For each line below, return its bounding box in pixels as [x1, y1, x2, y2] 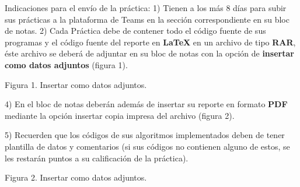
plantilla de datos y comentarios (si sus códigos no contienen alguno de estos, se [5, 140, 290, 152]
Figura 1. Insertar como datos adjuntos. [5, 78, 147, 90]
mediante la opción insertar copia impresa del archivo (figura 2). [5, 109, 235, 121]
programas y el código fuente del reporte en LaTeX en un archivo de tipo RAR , [5, 36, 296, 48]
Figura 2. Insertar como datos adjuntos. [5, 171, 147, 184]
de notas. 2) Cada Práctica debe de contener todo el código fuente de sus [5, 24, 266, 37]
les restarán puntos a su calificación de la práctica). [5, 151, 189, 164]
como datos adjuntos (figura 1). [5, 58, 128, 70]
